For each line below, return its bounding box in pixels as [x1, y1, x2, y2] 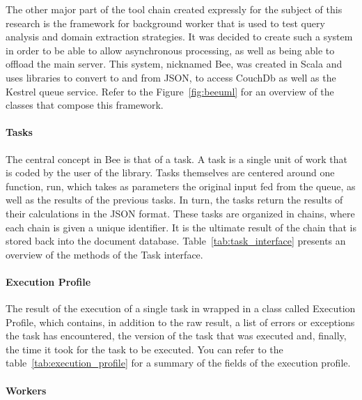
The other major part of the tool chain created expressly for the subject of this [6, 2, 343, 16]
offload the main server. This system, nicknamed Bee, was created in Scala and [6, 56, 343, 71]
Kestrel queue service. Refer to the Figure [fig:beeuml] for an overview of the [6, 84, 334, 98]
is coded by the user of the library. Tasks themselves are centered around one [6, 165, 335, 180]
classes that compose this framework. [6, 98, 164, 112]
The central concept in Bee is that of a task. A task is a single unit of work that [6, 151, 347, 166]
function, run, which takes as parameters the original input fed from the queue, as [6, 178, 356, 193]
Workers [6, 383, 47, 397]
